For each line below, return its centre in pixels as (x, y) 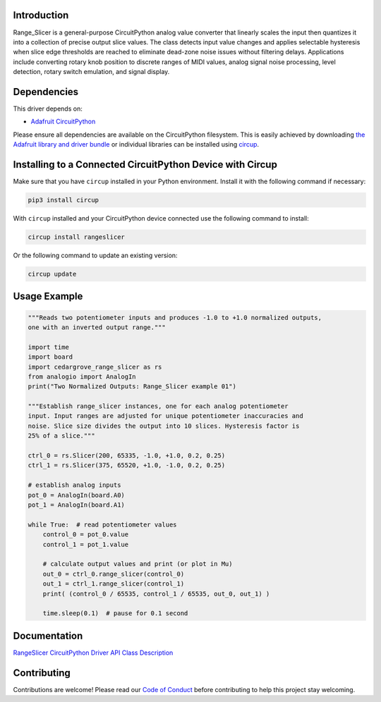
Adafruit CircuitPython (63, 122)
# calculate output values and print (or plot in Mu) (138, 564)
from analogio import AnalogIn (82, 376)
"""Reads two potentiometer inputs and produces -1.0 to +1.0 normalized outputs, (175, 318)
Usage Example (48, 296)
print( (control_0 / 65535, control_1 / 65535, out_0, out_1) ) (156, 593)
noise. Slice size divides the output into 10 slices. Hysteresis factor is (164, 426)
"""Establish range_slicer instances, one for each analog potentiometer (158, 406)
